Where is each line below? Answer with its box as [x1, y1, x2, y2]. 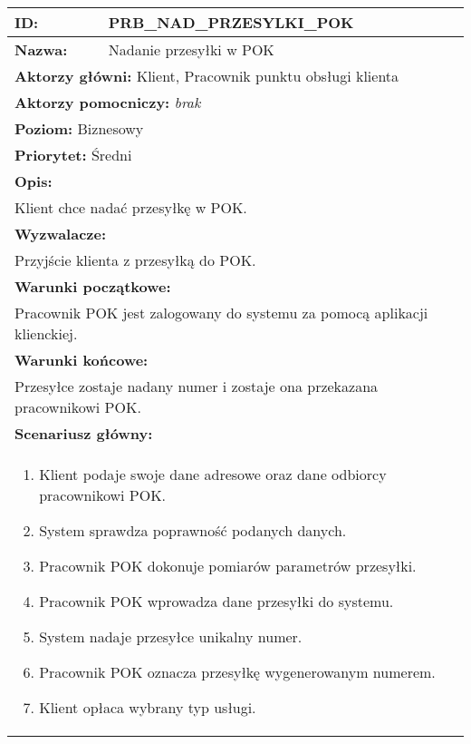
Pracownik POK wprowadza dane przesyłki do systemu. [39, 591, 394, 612]
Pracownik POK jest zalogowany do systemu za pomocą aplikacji [14, 302, 428, 323]
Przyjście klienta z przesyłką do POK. [14, 250, 256, 270]
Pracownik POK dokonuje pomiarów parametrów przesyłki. [39, 555, 417, 576]
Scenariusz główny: [14, 423, 153, 444]
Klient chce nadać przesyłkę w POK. [14, 197, 247, 218]
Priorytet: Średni [14, 144, 132, 165]
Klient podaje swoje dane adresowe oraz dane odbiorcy [39, 464, 387, 485]
